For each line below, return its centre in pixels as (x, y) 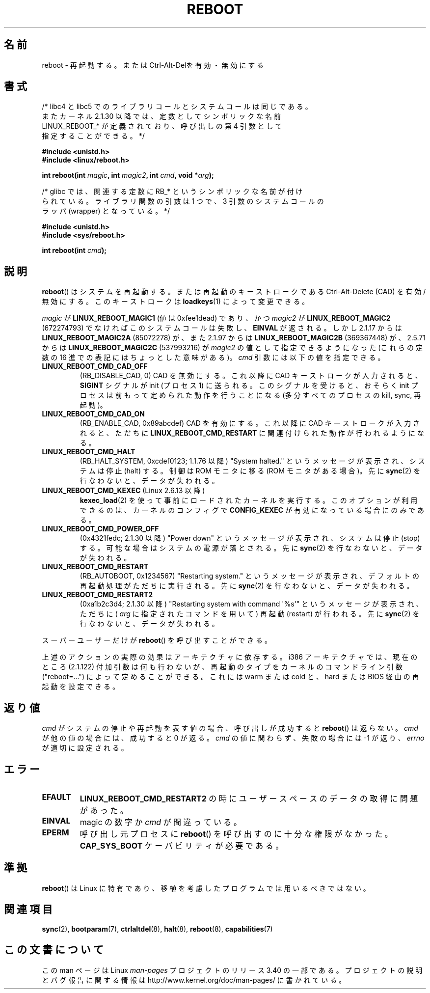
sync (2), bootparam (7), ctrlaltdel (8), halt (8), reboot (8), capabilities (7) (157, 929)
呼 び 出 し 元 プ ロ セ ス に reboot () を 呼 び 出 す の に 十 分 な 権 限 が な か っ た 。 (236, 834)
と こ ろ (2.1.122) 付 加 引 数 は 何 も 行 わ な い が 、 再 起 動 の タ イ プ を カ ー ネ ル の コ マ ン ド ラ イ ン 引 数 (222, 667)
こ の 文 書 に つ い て (54, 950)
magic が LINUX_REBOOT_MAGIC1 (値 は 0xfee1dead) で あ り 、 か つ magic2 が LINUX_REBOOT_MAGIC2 (216, 318)
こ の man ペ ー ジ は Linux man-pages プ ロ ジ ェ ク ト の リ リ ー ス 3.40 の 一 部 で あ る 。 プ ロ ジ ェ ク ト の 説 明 (232, 970)
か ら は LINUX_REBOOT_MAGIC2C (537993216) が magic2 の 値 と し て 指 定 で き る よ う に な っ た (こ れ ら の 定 (232, 348)
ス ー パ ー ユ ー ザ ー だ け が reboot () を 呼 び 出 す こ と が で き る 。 (157, 640)
